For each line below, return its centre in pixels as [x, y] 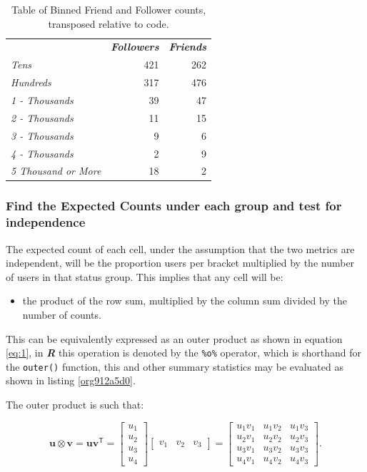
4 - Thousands [42, 153]
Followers [135, 47]
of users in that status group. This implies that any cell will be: [145, 276]
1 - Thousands [42, 99]
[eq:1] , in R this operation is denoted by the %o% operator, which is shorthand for [184, 353]
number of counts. [62, 314]
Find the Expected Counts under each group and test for [174, 206]
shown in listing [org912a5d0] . [71, 380]
